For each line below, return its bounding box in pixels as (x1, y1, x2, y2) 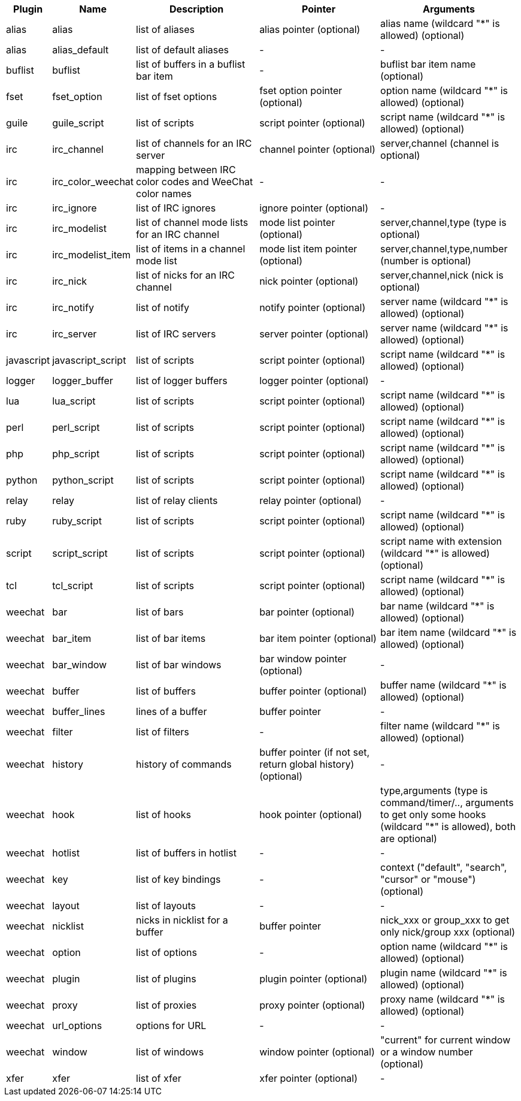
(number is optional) (380, 255, 471, 267)
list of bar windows (136, 659, 222, 671)
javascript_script (52, 354, 126, 366)
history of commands (136, 758, 232, 770)
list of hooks (136, 809, 191, 821)
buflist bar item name (380, 58, 476, 70)
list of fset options (136, 91, 217, 102)
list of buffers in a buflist (136, 58, 246, 70)
